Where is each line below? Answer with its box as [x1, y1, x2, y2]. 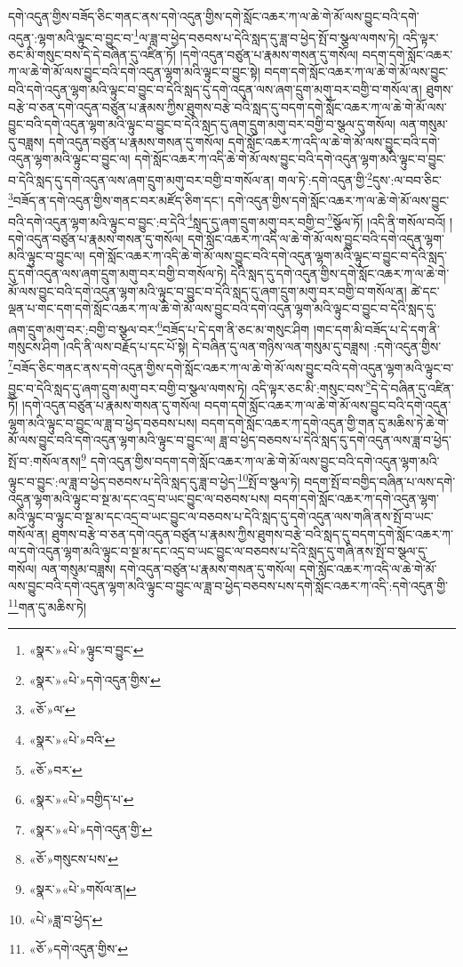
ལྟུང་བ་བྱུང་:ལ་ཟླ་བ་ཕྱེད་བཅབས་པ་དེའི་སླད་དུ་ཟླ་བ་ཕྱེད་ [8, 471, 238, 490]
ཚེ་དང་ [411, 281, 440, 300]
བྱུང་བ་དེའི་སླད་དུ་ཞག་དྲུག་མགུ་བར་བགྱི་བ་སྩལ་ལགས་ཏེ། [8, 378, 248, 397]
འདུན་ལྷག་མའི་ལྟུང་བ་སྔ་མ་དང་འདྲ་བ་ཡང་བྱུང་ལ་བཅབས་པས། [8, 489, 270, 508]
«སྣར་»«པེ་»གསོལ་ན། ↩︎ [28, 879, 137, 898]
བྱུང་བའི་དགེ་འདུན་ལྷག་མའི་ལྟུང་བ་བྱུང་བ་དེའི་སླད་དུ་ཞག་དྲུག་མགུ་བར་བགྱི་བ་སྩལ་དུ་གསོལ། [8, 115, 396, 133]
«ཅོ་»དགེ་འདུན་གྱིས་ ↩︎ [28, 939, 128, 958]
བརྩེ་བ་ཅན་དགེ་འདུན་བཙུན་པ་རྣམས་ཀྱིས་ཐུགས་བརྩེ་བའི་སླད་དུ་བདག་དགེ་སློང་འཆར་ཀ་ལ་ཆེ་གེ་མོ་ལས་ [8, 97, 447, 116]
